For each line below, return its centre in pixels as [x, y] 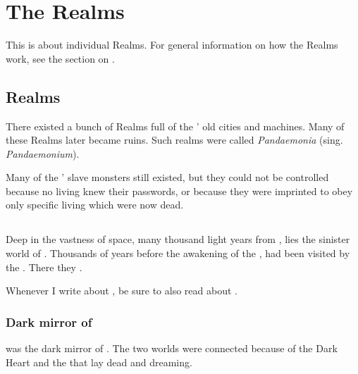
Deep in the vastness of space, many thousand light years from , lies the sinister [178, 239]
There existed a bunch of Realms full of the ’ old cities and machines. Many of [175, 126]
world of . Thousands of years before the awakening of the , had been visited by [178, 253]
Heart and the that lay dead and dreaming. [99, 362]
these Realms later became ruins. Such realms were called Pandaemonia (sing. [174, 140]
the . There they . [44, 267]
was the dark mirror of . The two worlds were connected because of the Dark [172, 348]
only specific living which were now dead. [95, 205]
